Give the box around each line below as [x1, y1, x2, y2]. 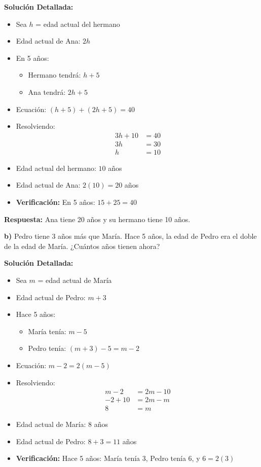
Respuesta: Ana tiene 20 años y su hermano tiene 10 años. [4, 213, 191, 224]
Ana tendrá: [28, 86, 66, 97]
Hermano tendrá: [28, 69, 81, 80]
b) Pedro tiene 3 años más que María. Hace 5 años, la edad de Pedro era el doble [4, 231, 257, 241]
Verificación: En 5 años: [16, 197, 95, 207]
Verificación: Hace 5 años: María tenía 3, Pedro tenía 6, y [16, 453, 200, 463]
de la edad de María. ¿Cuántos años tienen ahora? [4, 240, 160, 251]
